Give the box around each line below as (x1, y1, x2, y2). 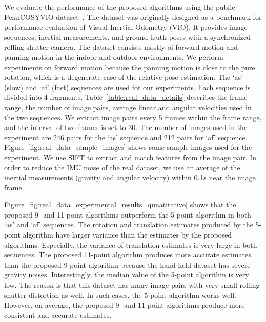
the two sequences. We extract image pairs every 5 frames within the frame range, (4, 112, 262, 122)
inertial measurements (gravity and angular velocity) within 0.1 (4, 172, 203, 183)
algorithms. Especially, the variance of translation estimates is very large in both (4, 239, 257, 250)
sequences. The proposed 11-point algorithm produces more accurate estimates (4, 249, 251, 260)
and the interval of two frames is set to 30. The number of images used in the (4, 122, 248, 133)
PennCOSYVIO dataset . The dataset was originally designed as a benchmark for (4, 11, 262, 22)
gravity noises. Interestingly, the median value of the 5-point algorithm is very (4, 269, 249, 280)
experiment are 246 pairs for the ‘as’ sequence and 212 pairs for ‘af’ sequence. (4, 132, 248, 142)
